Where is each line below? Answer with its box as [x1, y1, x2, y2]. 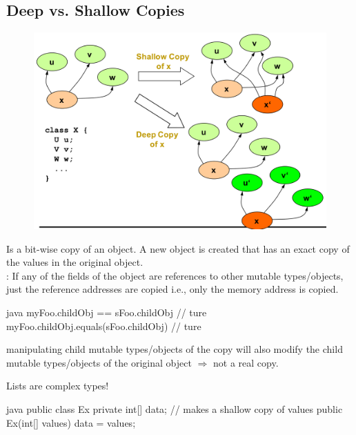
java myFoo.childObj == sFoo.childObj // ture [6, 305, 207, 320]
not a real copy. [212, 355, 279, 369]
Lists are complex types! [6, 378, 109, 393]
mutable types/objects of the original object [6, 355, 192, 369]
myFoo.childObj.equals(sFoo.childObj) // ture [6, 318, 201, 333]
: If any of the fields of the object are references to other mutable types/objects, [6, 268, 344, 282]
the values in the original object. [6, 255, 144, 269]
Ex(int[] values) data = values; [6, 415, 136, 429]
